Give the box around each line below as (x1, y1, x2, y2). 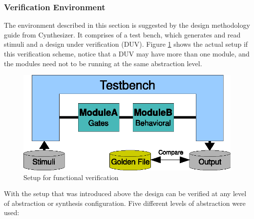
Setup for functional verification (23, 172, 119, 182)
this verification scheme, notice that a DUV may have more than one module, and (4, 49, 250, 58)
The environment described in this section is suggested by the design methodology (4, 20, 250, 30)
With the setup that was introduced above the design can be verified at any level (4, 188, 247, 199)
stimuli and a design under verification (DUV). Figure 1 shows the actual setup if (4, 39, 248, 49)
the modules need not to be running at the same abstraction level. (4, 58, 202, 68)
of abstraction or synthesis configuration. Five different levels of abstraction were (4, 198, 246, 208)
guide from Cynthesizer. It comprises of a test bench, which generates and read (4, 29, 241, 39)
